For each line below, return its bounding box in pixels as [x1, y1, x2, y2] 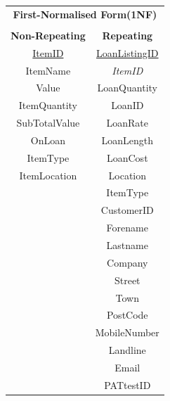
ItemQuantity [18, 98, 77, 113]
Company [107, 255, 148, 269]
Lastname [106, 237, 148, 252]
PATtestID [104, 377, 151, 392]
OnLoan [30, 132, 65, 147]
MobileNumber [95, 325, 159, 340]
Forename [106, 220, 148, 235]
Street [114, 272, 140, 287]
